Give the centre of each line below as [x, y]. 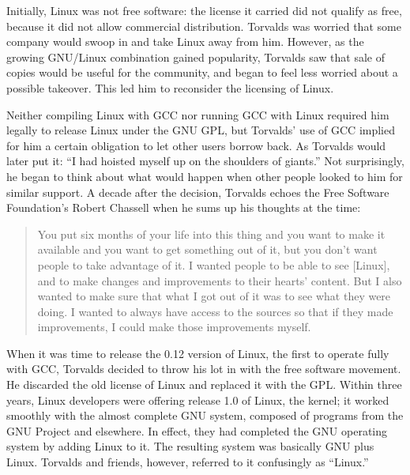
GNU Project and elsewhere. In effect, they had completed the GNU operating [197, 430]
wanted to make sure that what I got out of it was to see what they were [214, 296]
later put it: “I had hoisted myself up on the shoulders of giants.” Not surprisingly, [205, 161]
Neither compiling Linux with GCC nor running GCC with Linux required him [198, 114]
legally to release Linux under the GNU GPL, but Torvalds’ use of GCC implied [201, 130]
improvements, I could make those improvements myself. [174, 327]
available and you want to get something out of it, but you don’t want [207, 249]
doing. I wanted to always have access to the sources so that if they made [215, 311]
